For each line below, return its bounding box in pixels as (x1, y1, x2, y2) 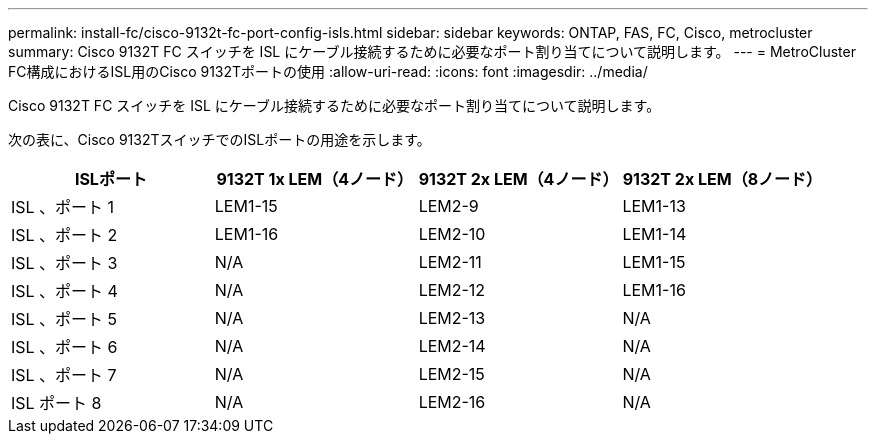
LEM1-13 (622, 196, 686, 216)
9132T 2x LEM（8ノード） (622, 169, 823, 189)
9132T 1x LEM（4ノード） (216, 169, 414, 189)
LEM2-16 (418, 392, 486, 412)
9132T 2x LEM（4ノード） (418, 169, 619, 189)
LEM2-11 (418, 252, 482, 272)
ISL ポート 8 (11, 393, 102, 413)
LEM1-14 (622, 224, 687, 244)
